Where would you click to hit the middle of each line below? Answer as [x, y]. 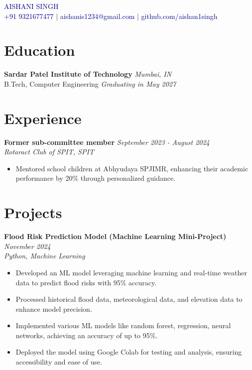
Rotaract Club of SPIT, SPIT [49, 152]
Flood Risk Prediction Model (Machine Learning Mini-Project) [115, 236]
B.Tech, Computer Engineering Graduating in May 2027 [90, 83]
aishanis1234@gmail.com [97, 16]
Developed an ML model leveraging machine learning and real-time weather [131, 272]
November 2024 [27, 246]
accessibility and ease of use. [59, 362]
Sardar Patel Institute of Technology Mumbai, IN [88, 74]
